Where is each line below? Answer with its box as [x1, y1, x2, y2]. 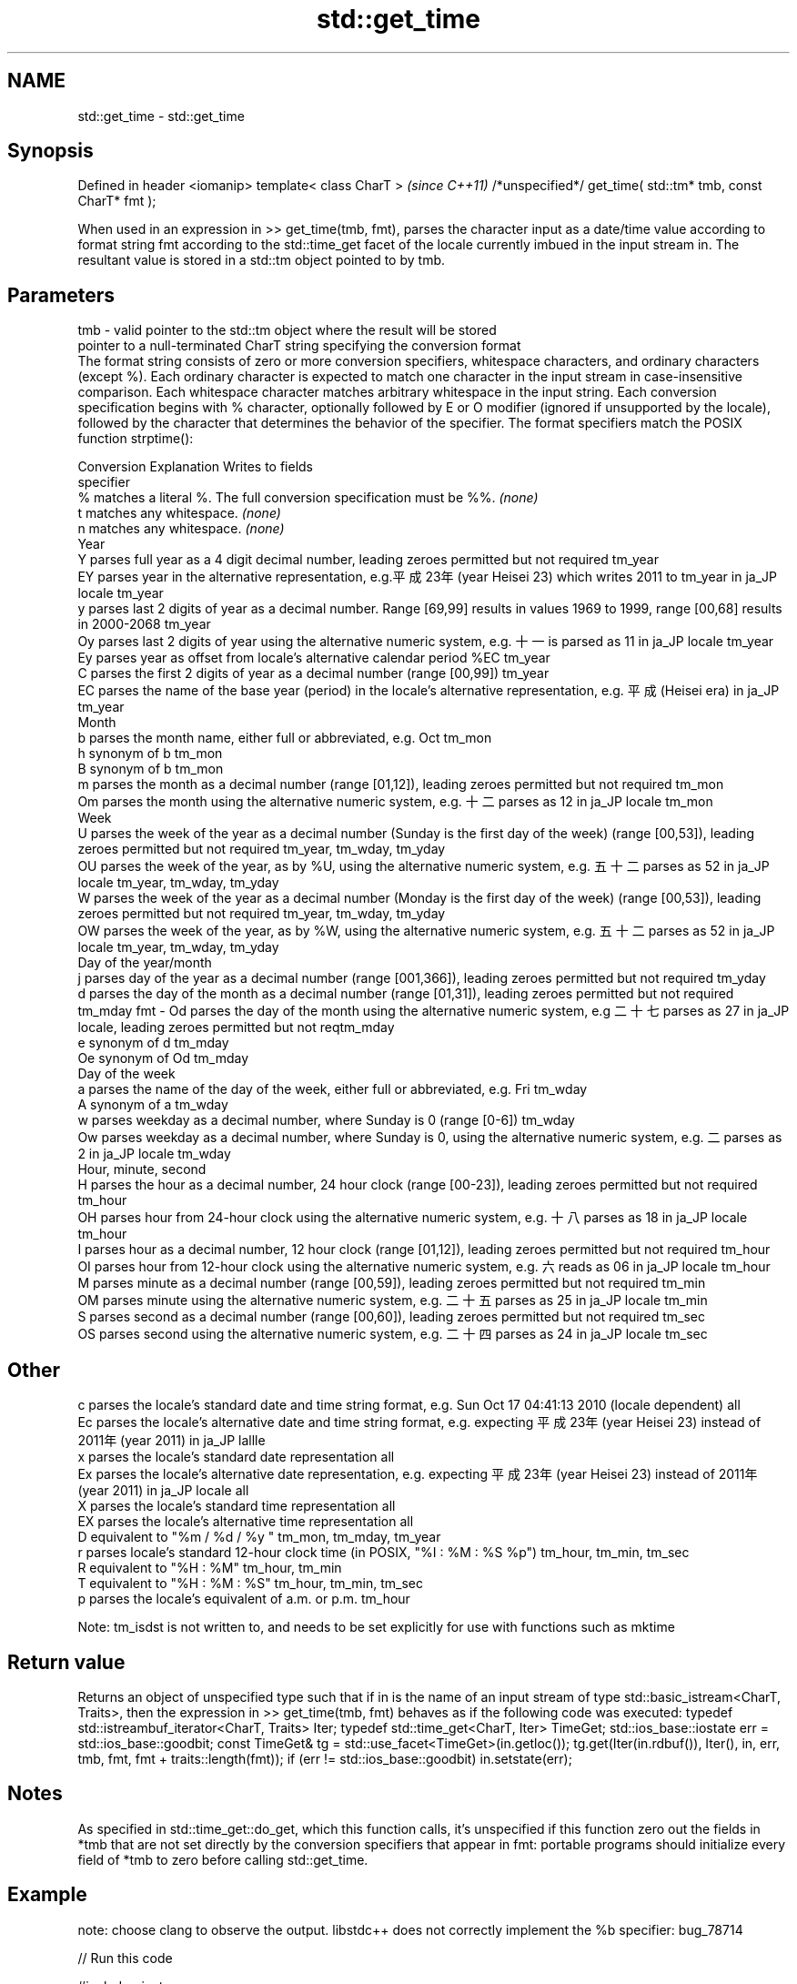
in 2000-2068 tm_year [77, 616, 211, 633]
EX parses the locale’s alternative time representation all [77, 1513, 414, 1530]
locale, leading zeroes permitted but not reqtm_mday [77, 1019, 395, 1036]
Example [7, 1883, 87, 1907]
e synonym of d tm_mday [77, 1035, 229, 1051]
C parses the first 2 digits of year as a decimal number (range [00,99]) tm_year [77, 665, 550, 682]
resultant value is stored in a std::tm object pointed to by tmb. [77, 252, 445, 268]
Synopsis [7, 139, 94, 163]
